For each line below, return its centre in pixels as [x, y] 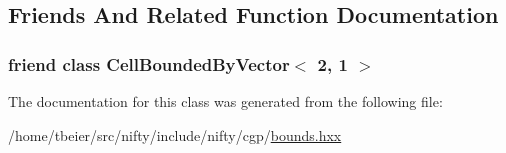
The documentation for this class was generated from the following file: [225, 101]
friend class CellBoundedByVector [149, 63]
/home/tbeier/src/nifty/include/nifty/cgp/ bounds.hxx [175, 134]
